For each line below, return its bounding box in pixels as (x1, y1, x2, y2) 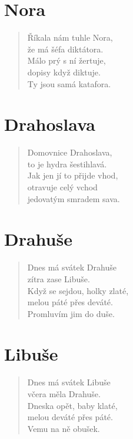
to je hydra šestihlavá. (27, 157, 107, 170)
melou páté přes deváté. (27, 296, 113, 308)
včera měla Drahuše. (27, 388, 101, 400)
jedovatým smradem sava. (27, 192, 120, 204)
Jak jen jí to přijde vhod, (27, 169, 118, 181)
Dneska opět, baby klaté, (27, 399, 118, 411)
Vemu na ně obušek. (27, 422, 100, 434)
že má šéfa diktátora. (27, 42, 104, 55)
